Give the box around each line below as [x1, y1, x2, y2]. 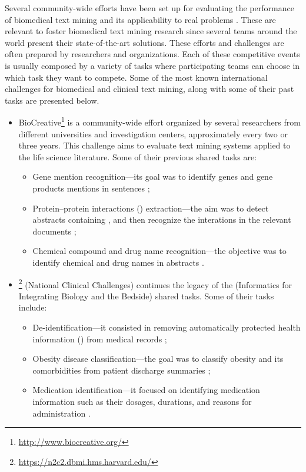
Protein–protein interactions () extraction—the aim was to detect [32, 202, 269, 214]
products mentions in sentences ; [32, 181, 150, 194]
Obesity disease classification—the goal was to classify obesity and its [32, 352, 284, 365]
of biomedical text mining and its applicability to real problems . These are [5, 13, 276, 25]
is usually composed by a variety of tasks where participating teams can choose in [5, 59, 300, 71]
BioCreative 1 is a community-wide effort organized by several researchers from [18, 114, 301, 128]
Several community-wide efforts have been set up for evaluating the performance [5, 2, 294, 14]
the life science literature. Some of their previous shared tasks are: [18, 150, 257, 163]
